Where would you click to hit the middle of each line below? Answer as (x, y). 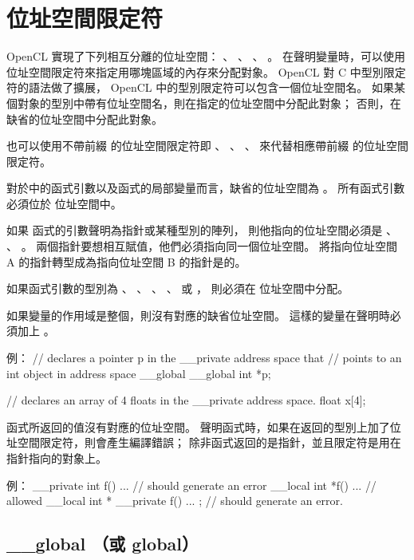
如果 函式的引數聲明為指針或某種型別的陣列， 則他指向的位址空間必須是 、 (202, 230)
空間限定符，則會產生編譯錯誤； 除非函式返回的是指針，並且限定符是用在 (209, 442)
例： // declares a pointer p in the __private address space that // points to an (204, 358)
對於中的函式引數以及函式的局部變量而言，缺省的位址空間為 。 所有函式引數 (206, 188)
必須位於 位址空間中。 (64, 203)
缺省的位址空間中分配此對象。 (85, 118)
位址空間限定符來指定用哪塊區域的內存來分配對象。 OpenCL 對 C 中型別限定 (206, 71)
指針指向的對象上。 (57, 458)
